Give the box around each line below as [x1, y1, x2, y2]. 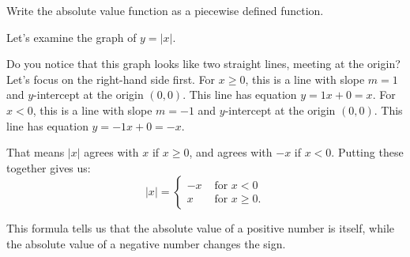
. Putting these [331, 144, 404, 161]
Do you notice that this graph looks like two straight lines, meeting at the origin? [6, 55, 401, 72]
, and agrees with [189, 144, 273, 161]
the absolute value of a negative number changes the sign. [6, 235, 286, 251]
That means [6, 144, 65, 161]
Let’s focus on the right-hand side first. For [6, 70, 216, 87]
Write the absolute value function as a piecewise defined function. [6, 2, 324, 18]
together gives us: [6, 159, 91, 176]
